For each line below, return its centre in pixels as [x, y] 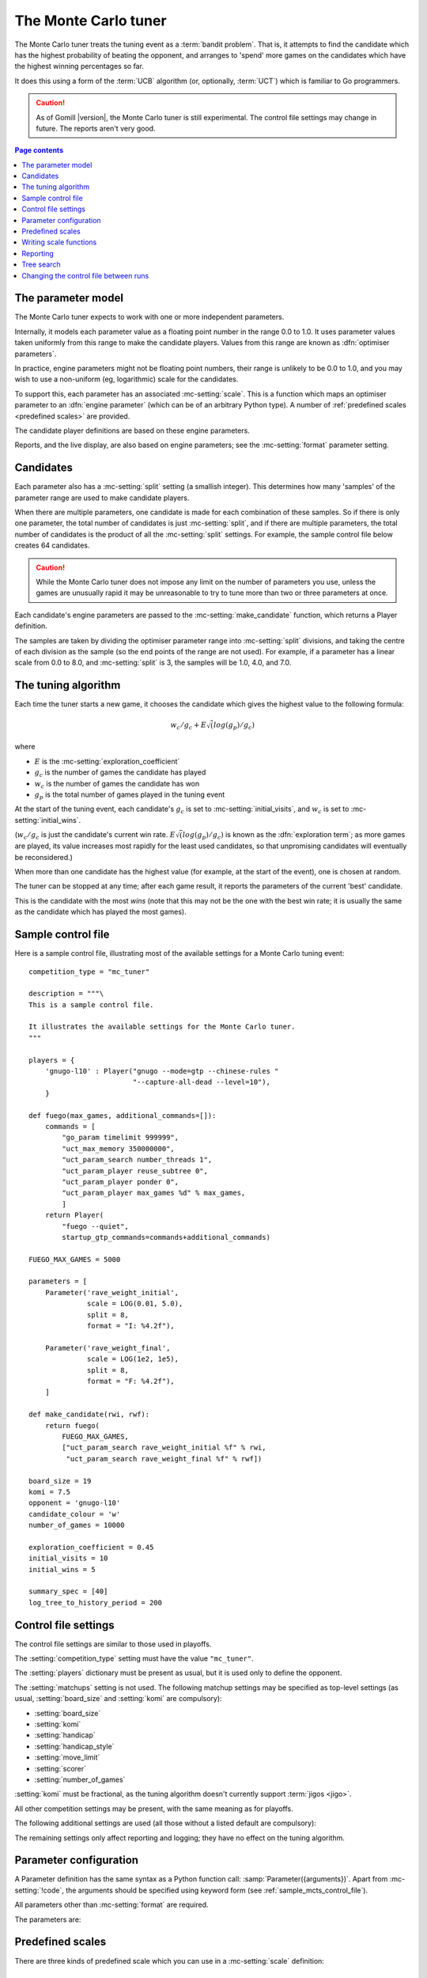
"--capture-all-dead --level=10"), [201, 1082]
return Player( [74, 1215]
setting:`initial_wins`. [48, 820]
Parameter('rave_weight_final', [108, 1348]
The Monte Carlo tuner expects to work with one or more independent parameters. [149, 317]
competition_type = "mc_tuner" [89, 972]
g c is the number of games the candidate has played [120, 773]
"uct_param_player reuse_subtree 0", [135, 1171]
